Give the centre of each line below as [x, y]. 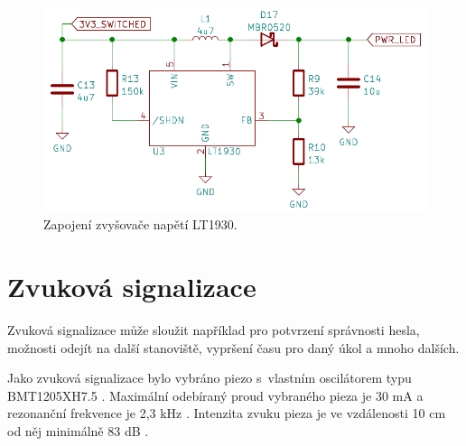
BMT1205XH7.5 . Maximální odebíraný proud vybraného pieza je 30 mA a [215, 395]
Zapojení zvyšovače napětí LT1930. [140, 224]
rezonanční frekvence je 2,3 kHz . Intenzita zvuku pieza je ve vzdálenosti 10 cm [227, 413]
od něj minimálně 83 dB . [78, 430]
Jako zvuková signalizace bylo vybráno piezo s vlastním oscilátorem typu [210, 378]
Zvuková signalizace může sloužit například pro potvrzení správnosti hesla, [214, 330]
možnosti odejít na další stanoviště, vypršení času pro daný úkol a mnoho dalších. [233, 347]
